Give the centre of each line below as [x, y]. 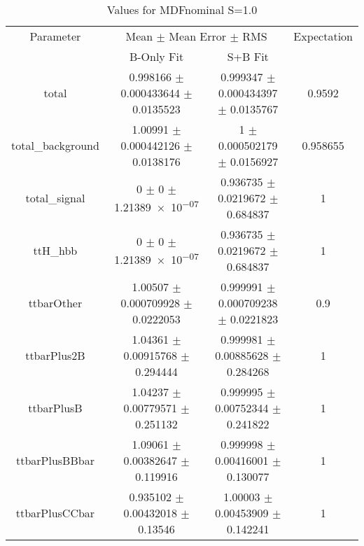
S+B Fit [248, 56]
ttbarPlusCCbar [55, 513]
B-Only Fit [156, 56]
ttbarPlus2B [55, 355]
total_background [55, 145]
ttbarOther [55, 303]
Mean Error [198, 36]
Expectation [323, 36]
